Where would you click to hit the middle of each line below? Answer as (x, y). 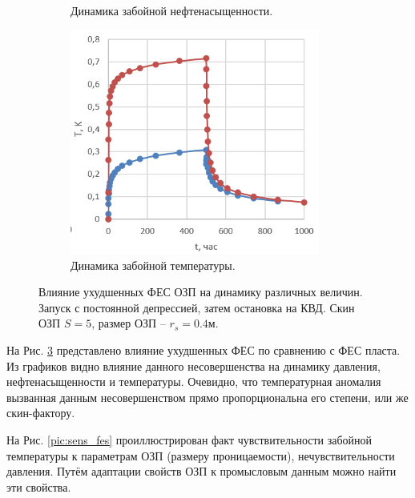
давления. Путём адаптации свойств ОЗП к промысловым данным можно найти (201, 471)
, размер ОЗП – (129, 323)
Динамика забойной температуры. (153, 265)
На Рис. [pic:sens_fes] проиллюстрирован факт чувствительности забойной (189, 439)
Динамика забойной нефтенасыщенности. (172, 10)
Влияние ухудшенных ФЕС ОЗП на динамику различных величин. (201, 292)
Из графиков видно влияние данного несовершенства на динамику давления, (193, 365)
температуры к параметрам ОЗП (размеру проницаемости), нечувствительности (201, 455)
